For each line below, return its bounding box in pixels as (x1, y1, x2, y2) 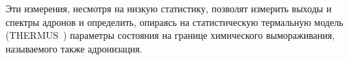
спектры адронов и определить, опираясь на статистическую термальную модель (5, 14, 344, 29)
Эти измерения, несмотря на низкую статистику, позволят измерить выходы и (5, 1, 332, 15)
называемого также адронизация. (5, 41, 143, 55)
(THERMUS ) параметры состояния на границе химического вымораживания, (5, 28, 335, 42)
